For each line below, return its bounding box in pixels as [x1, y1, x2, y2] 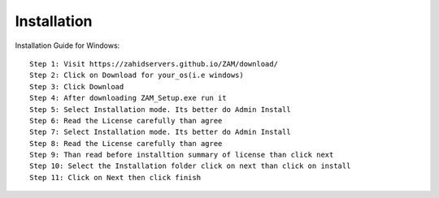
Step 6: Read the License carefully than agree [29, 116, 223, 125]
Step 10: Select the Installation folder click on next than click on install [29, 161, 351, 170]
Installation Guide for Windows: [15, 41, 120, 50]
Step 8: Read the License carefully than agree [29, 139, 223, 148]
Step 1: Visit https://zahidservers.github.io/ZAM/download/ [29, 59, 278, 68]
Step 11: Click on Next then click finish [29, 173, 202, 182]
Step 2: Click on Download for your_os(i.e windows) [29, 71, 244, 80]
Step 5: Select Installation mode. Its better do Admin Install [29, 105, 292, 114]
